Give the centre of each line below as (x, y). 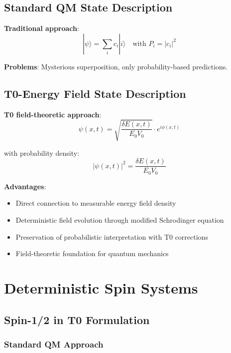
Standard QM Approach (54, 344)
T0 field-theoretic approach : (53, 114)
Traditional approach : (42, 28)
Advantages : (25, 186)
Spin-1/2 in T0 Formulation (77, 319)
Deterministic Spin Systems (101, 288)
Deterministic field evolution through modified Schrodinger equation (120, 220)
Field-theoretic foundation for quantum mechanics (92, 253)
